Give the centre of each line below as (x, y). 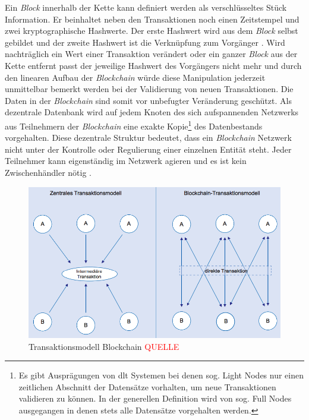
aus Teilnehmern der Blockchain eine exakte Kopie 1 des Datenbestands (134, 125)
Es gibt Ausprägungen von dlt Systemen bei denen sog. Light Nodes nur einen (161, 375)
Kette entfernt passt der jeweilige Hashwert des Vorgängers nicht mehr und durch (153, 65)
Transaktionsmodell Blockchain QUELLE (104, 346)
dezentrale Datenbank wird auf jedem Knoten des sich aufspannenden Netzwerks (152, 112)
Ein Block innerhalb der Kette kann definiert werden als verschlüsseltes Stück (146, 7)
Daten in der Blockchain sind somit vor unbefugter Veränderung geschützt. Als (148, 100)
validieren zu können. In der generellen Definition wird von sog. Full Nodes (155, 398)
